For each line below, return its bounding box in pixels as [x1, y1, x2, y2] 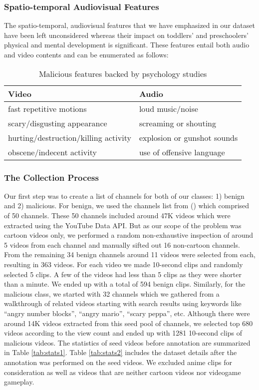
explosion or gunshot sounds [139, 131, 238, 143]
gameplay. [4, 377, 34, 387]
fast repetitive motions [8, 102, 87, 114]
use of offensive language [139, 146, 225, 158]
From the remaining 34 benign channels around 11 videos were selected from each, [4, 249, 256, 260]
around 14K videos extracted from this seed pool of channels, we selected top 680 [4, 318, 253, 328]
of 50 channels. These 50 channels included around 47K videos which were [4, 210, 231, 220]
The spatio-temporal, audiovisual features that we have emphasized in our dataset [4, 20, 255, 30]
